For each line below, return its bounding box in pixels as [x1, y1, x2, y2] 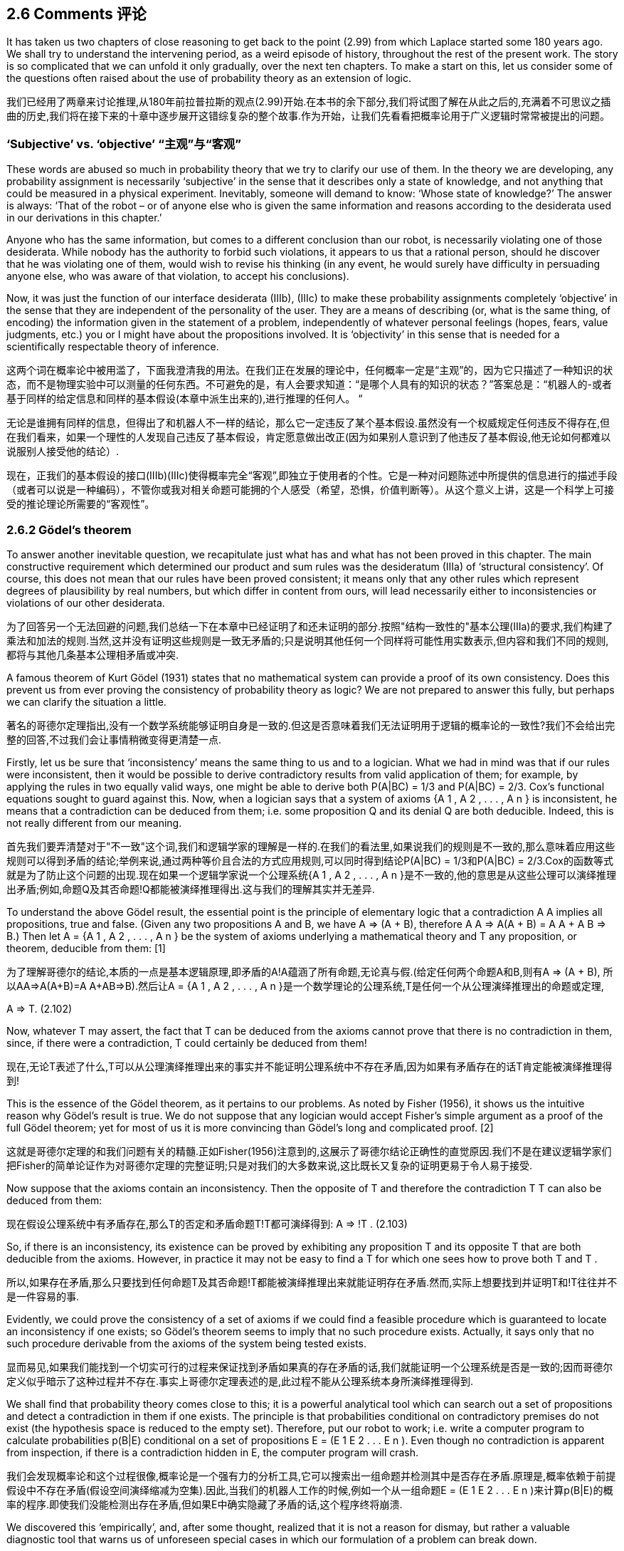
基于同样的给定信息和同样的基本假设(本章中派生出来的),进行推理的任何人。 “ [6, 392, 363, 405]
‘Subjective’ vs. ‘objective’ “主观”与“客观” [6, 136, 241, 151]
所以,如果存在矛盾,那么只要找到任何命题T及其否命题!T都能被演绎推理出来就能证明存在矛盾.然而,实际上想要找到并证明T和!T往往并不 [6, 1275, 618, 1288]
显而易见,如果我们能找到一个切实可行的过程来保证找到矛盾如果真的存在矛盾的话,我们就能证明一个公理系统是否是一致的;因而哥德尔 [6, 1360, 613, 1373]
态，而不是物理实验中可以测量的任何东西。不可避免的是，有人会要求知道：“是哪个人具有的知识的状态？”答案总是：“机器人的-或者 [6, 378, 612, 391]
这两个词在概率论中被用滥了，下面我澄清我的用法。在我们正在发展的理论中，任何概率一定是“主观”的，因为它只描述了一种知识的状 [6, 364, 613, 377]
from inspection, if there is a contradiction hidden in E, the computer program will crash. [6, 1446, 419, 1458]
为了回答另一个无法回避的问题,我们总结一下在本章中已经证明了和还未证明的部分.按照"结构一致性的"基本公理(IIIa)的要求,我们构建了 [6, 620, 613, 632]
